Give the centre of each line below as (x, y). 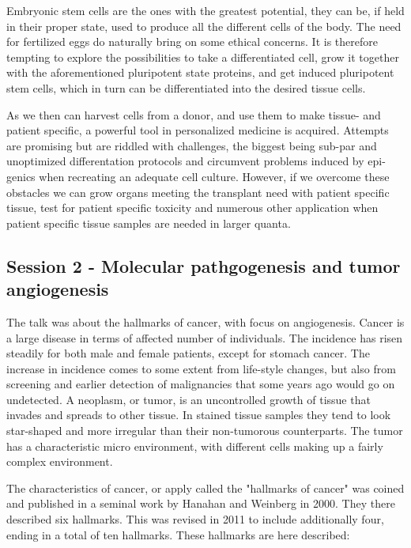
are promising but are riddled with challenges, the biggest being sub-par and (192, 145)
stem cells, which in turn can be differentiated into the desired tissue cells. (186, 87)
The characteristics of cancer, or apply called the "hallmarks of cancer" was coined (205, 488)
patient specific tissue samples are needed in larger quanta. (149, 223)
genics (21, 176)
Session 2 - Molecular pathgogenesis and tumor (204, 265)
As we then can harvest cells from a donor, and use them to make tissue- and (194, 114)
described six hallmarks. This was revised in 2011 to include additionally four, (195, 519)
